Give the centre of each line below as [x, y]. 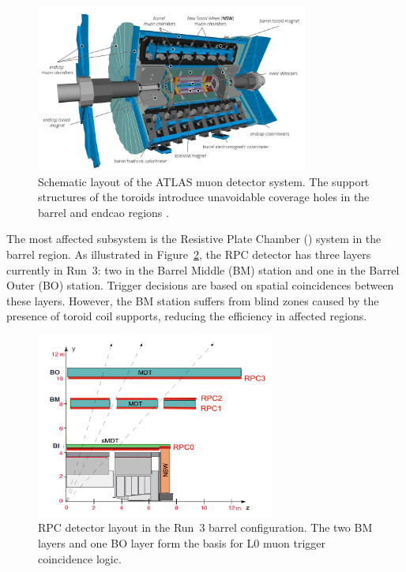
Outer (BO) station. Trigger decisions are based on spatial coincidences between [200, 285]
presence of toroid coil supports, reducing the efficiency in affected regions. [187, 316]
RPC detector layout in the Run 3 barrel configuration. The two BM [205, 527]
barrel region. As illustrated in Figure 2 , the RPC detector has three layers [189, 254]
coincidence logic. [80, 558]
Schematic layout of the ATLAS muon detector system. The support [204, 181]
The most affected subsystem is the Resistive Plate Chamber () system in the [194, 239]
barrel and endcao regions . [103, 212]
